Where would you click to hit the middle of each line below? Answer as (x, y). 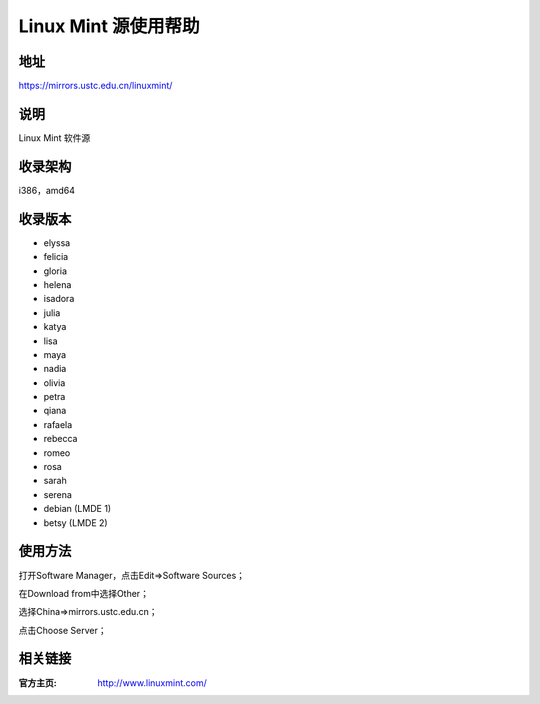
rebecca (60, 439)
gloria (55, 271)
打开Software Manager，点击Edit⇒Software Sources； (131, 575)
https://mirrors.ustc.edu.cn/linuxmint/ (95, 86)
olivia (54, 382)
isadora (59, 299)
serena (57, 494)
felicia (56, 257)
